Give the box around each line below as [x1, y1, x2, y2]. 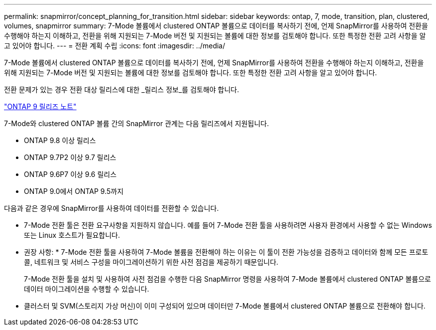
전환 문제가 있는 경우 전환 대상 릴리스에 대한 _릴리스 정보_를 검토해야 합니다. [4, 85, 239, 94]
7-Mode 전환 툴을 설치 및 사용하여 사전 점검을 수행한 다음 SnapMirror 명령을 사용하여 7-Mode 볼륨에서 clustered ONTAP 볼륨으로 [24, 275, 431, 283]
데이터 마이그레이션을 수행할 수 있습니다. [24, 285, 149, 293]
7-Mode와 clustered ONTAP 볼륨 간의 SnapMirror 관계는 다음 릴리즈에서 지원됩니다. [4, 119, 269, 128]
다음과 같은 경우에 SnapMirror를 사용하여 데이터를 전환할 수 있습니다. [4, 204, 219, 212]
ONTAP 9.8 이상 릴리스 [24, 136, 96, 145]
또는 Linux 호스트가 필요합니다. [24, 231, 120, 239]
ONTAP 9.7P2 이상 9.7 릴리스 [24, 153, 116, 162]
